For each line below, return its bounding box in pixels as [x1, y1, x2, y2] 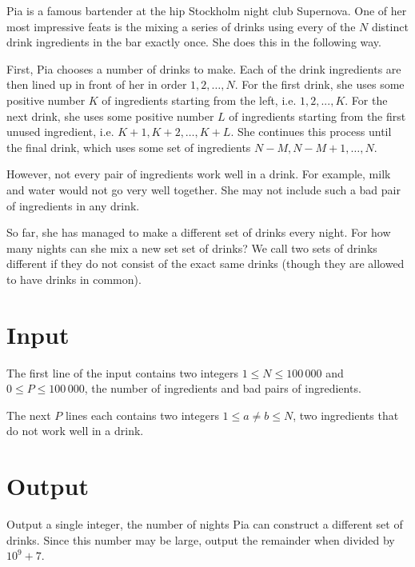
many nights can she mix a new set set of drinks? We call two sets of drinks [6, 239, 377, 256]
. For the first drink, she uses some [234, 76, 405, 93]
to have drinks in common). [6, 270, 142, 287]
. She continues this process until [230, 123, 392, 140]
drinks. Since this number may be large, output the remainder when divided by [6, 531, 395, 548]
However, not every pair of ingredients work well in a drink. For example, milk [6, 166, 391, 182]
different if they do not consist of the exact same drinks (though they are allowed [6, 255, 405, 272]
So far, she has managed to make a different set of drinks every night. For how [6, 224, 391, 241]
